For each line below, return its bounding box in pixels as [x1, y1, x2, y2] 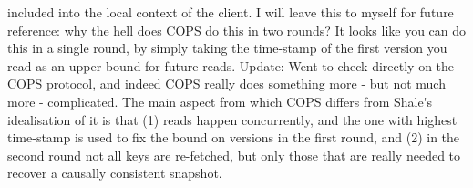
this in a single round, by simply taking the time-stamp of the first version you [7, 38, 447, 57]
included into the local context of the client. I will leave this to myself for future [7, 3, 454, 21]
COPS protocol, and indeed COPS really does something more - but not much [7, 74, 446, 93]
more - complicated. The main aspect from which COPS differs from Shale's [7, 91, 433, 110]
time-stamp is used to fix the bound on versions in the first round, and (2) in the [7, 128, 460, 147]
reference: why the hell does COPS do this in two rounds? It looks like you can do [7, 20, 467, 39]
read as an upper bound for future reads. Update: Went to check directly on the [7, 56, 455, 75]
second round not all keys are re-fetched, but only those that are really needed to [7, 145, 461, 164]
